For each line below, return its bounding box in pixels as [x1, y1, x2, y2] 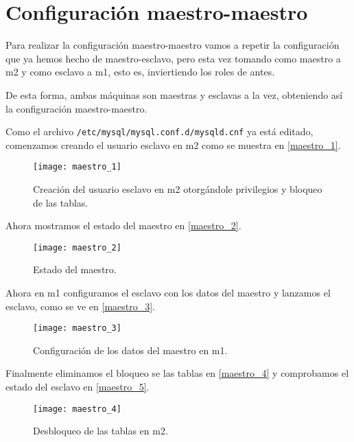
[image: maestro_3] [33, 323, 121, 334]
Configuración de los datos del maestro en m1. [33, 342, 228, 357]
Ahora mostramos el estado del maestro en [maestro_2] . [5, 218, 241, 233]
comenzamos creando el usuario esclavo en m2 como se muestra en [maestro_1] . [5, 137, 341, 152]
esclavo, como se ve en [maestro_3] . [5, 299, 156, 313]
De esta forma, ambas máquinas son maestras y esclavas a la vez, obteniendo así [5, 87, 343, 102]
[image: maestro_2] [33, 242, 121, 253]
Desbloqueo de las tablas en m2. [33, 423, 168, 438]
